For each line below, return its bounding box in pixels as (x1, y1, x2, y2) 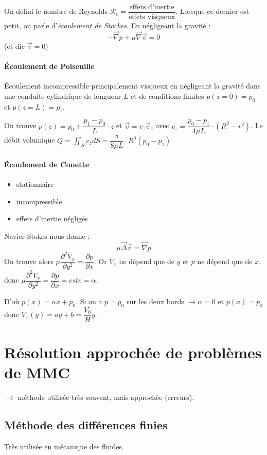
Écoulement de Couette (4, 159, 90, 169)
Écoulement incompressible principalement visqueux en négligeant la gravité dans (4, 80, 261, 91)
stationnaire (16, 179, 54, 189)
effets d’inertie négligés (16, 213, 88, 224)
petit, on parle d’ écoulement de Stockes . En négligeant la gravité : (4, 20, 211, 31)
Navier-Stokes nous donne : (4, 230, 90, 241)
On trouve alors (4, 255, 54, 266)
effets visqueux (129, 13, 175, 21)
